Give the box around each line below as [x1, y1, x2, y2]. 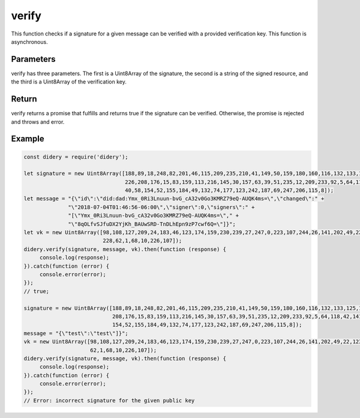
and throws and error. [11, 118, 65, 126]
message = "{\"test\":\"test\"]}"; [23, 330, 128, 336]
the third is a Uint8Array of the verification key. [11, 78, 127, 85]
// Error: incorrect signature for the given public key [23, 397, 195, 404]
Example [11, 134, 44, 144]
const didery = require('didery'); [23, 153, 128, 160]
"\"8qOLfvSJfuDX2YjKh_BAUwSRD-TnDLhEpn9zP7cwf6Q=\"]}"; [68, 220, 236, 228]
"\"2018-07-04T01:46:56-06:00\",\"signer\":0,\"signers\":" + [68, 204, 255, 210]
